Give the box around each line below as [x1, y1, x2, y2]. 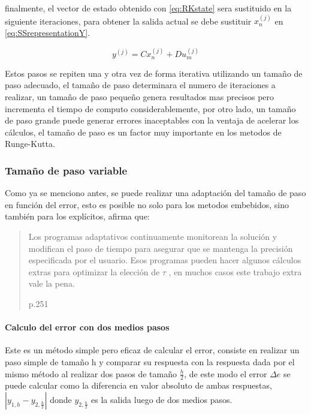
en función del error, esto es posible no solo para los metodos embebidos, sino [5, 198, 289, 210]
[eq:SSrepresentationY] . [5, 26, 90, 38]
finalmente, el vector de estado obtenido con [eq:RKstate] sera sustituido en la [5, 2, 292, 14]
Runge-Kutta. [5, 137, 55, 150]
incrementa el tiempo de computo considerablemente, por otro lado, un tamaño [5, 102, 296, 115]
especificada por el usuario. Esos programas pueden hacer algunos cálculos [28, 254, 301, 266]
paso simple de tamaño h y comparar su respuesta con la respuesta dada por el [5, 355, 295, 368]
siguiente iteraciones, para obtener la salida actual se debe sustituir [5, 14, 252, 27]
